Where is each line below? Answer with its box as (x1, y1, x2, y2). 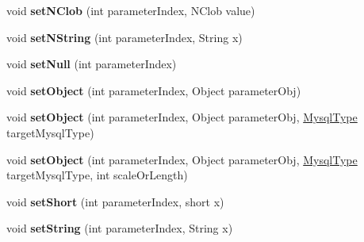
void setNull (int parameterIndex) (6, 56, 177, 72)
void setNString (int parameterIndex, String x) (6, 29, 243, 45)
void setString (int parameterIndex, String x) (6, 220, 233, 236)
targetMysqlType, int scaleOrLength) (6, 167, 188, 183)
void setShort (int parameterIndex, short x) (6, 193, 224, 209)
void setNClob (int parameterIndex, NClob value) (6, 2, 255, 18)
